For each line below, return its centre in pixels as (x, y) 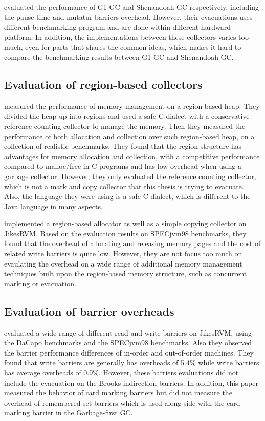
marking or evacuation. (40, 283)
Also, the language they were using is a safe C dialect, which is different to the (127, 196)
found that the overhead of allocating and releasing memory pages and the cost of (132, 243)
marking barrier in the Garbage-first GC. (69, 413)
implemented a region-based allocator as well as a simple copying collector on (125, 223)
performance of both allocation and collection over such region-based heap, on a (129, 136)
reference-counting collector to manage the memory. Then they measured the (125, 126)
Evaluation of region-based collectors (103, 84)
